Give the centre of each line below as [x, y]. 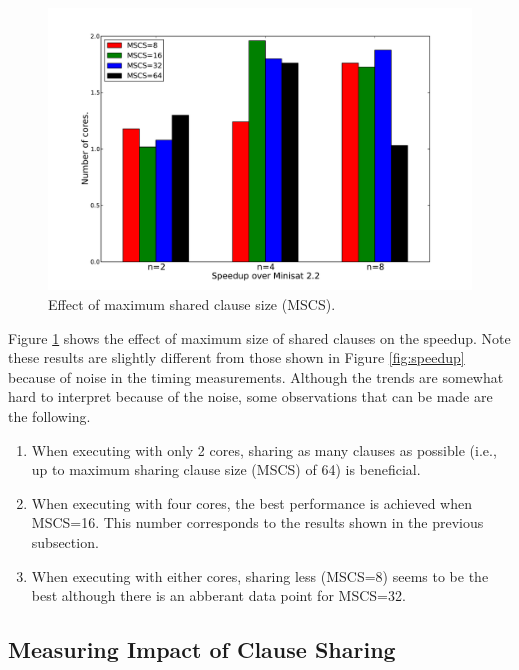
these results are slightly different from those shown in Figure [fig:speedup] [236, 357]
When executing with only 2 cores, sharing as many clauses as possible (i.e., [264, 449]
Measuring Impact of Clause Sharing [202, 649]
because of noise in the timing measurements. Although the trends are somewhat [256, 376]
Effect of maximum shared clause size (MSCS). [192, 303]
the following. [49, 415]
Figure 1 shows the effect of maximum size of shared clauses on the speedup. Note [259, 337]
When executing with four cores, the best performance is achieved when [251, 502]
